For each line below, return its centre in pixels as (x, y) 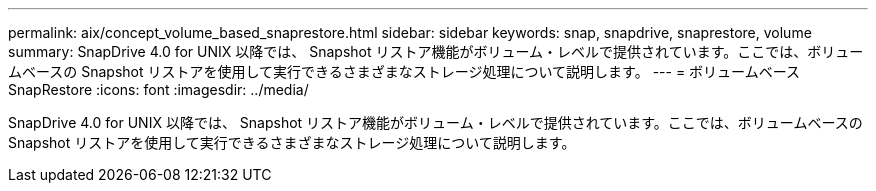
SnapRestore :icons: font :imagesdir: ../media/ (158, 89)
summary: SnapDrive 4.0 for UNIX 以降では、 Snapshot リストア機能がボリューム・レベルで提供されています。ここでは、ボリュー (436, 51)
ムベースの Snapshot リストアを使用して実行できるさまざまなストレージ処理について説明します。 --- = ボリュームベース (404, 71)
